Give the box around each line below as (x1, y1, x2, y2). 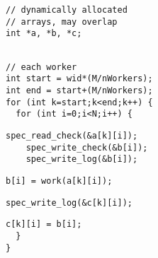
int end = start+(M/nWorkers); (6, 85, 153, 95)
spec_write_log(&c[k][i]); (6, 197, 132, 208)
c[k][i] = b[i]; (6, 219, 82, 230)
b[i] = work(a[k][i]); (6, 175, 113, 186)
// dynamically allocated (6, 5, 128, 15)
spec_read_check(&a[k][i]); (6, 130, 138, 141)
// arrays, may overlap (6, 16, 118, 27)
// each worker (6, 61, 77, 72)
